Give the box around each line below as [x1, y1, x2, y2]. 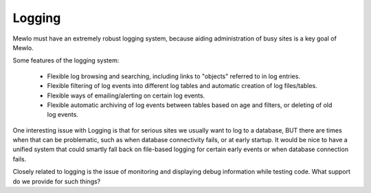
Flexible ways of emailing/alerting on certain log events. [47, 91, 205, 100]
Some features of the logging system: [12, 56, 120, 65]
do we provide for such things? [12, 177, 101, 185]
